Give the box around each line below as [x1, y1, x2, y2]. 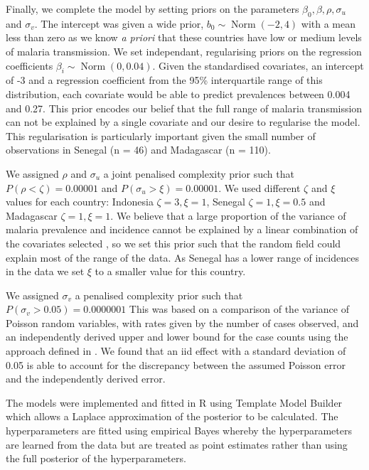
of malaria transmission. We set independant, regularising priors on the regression [6, 43, 362, 58]
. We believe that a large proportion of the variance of [110, 208, 346, 223]
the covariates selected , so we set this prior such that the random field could [6, 235, 341, 250]
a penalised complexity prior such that [75, 287, 243, 302]
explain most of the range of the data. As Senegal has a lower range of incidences [6, 250, 359, 265]
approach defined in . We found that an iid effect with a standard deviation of [6, 343, 346, 358]
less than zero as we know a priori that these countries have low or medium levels [6, 30, 362, 45]
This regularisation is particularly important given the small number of [6, 128, 316, 143]
